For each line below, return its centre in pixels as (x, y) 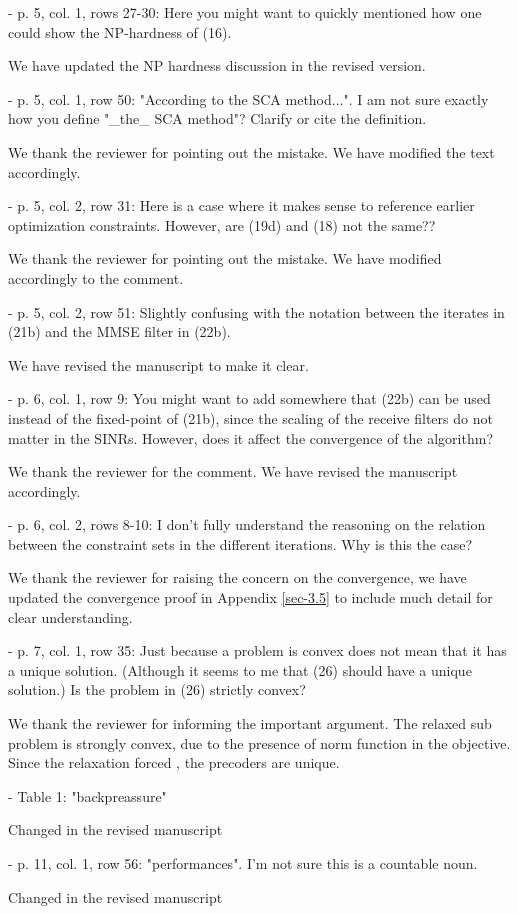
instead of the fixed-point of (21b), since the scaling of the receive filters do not (250, 417)
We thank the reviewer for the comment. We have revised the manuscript (233, 471)
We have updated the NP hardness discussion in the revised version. (217, 65)
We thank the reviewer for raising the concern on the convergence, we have (237, 577)
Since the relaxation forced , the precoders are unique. (174, 762)
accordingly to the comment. (96, 277)
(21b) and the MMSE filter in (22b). (119, 331)
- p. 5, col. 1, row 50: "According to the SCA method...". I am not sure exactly (248, 98)
